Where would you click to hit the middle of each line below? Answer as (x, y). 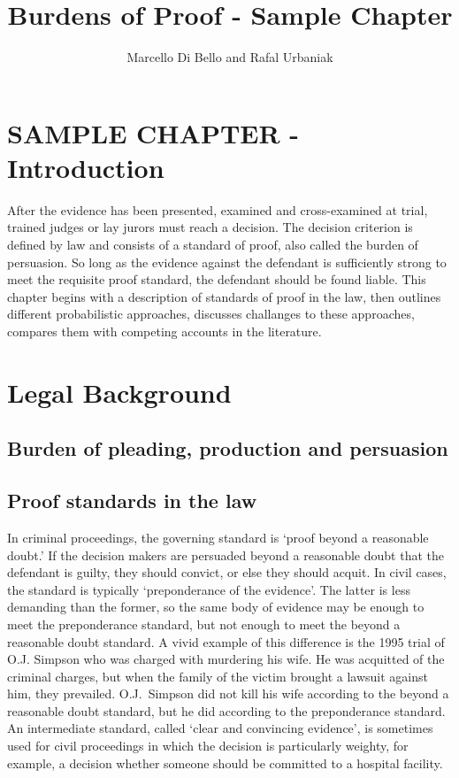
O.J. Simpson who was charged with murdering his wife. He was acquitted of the (226, 659)
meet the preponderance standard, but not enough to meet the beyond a (204, 624)
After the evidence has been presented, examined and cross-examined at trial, (218, 209)
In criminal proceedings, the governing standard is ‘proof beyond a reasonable (218, 537)
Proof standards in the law (132, 501)
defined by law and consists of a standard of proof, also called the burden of (213, 245)
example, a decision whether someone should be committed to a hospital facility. (225, 763)
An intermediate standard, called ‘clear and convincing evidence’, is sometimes (220, 728)
